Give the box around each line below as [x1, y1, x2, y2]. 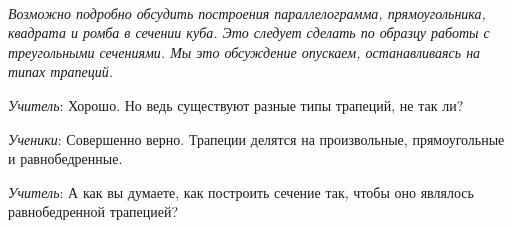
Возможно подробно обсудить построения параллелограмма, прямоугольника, [8, 2, 486, 23]
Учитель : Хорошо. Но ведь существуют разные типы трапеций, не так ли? [8, 94, 464, 115]
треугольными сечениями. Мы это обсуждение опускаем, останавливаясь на [8, 41, 481, 62]
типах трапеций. [8, 61, 113, 82]
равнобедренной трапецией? [8, 201, 179, 222]
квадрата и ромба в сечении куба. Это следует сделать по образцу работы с [8, 22, 490, 43]
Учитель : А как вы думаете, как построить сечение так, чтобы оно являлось [8, 181, 474, 202]
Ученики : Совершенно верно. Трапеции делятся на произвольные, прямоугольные [8, 128, 505, 149]
